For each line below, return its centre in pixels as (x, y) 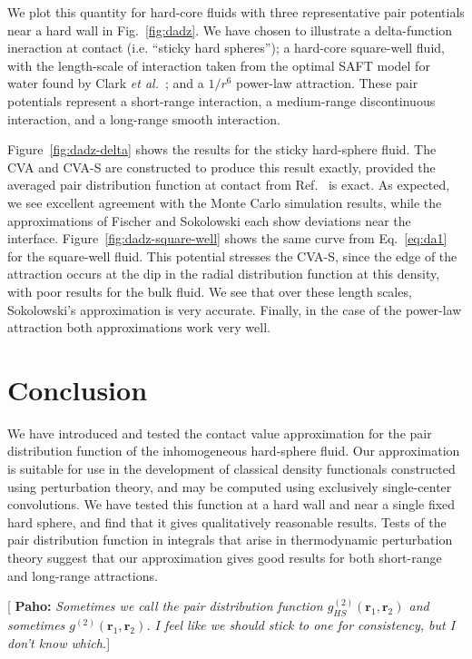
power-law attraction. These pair (327, 83)
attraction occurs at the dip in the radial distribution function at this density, (224, 274)
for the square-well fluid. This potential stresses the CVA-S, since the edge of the (232, 256)
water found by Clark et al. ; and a (106, 83)
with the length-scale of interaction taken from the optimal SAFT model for (219, 65)
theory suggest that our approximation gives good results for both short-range (225, 557)
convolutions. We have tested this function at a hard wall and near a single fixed (231, 504)
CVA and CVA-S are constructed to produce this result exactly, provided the (221, 167)
